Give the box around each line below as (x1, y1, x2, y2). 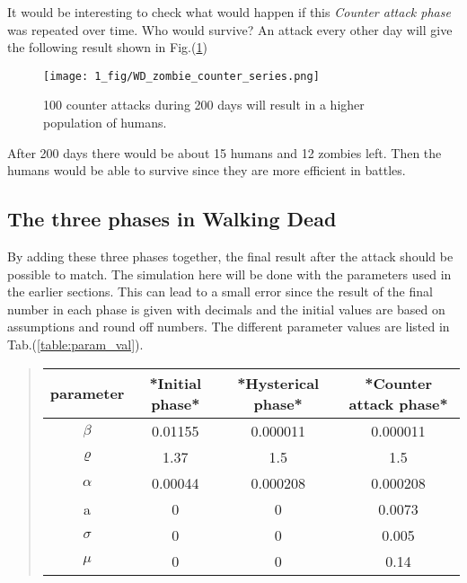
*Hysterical (237, 372, 320, 393)
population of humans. (43, 113, 167, 132)
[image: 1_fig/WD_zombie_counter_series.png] (43, 69, 320, 83)
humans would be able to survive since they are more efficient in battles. (7, 161, 406, 180)
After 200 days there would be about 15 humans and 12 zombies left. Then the (7, 143, 442, 162)
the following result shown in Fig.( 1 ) (7, 38, 207, 57)
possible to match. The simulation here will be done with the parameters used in (7, 264, 452, 283)
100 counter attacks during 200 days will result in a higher (43, 95, 365, 114)
